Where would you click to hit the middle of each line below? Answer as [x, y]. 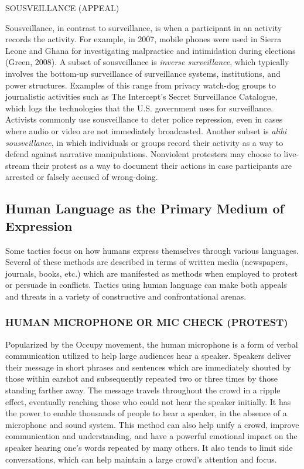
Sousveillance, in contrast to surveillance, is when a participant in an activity [144, 27]
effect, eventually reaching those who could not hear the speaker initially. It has [148, 401]
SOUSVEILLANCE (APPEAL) [62, 8]
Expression [39, 225]
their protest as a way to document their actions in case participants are [162, 165]
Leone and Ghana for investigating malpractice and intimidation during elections [151, 50]
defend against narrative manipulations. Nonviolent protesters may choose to [143, 154]
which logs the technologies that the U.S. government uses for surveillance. [139, 108]
